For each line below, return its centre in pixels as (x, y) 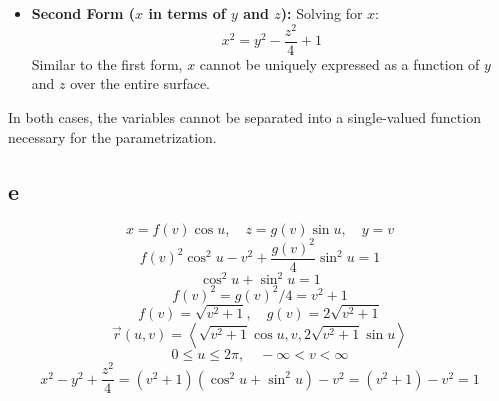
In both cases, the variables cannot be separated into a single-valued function (244, 116)
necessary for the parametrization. (112, 136)
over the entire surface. (140, 83)
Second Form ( (83, 13)
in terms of (187, 13)
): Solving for (321, 13)
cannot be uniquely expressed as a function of (339, 63)
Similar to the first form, (107, 63)
